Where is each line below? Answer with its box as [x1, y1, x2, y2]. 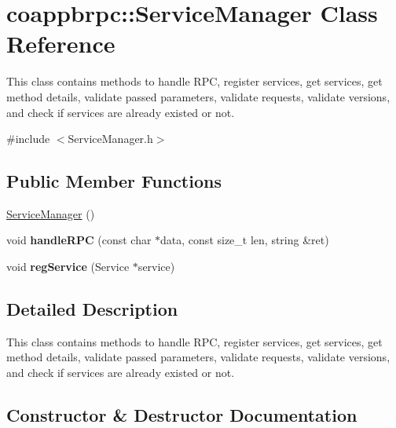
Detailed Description [6, 297, 178, 321]
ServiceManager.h [68, 130, 153, 147]
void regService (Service [6, 258, 130, 275]
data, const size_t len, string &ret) [160, 232, 329, 248]
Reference [6, 27, 115, 60]
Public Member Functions [6, 169, 222, 193]
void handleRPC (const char [6, 232, 152, 248]
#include [6, 130, 50, 147]
